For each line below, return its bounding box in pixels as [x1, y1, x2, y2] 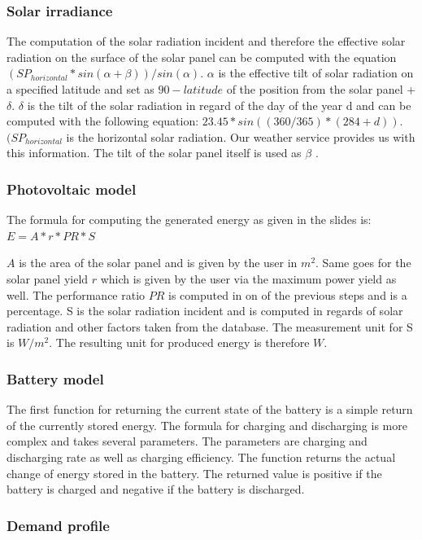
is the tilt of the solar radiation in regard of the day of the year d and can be [27, 96, 411, 113]
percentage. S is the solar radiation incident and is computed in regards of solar [7, 302, 403, 319]
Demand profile [7, 515, 110, 535]
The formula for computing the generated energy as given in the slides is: [7, 211, 372, 228]
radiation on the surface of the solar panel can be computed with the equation [7, 48, 397, 65]
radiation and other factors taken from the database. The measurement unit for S [7, 318, 413, 335]
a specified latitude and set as [7, 81, 154, 97]
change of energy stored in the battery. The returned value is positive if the [7, 464, 382, 481]
